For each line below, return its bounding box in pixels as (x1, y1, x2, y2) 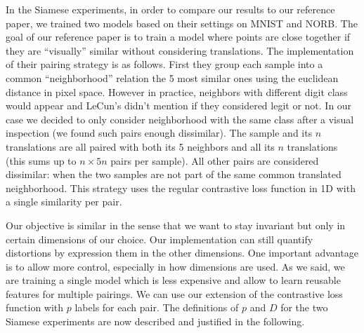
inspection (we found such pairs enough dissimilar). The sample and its (6, 125, 313, 140)
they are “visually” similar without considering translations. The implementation (6, 43, 354, 57)
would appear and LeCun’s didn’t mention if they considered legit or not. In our (6, 98, 352, 113)
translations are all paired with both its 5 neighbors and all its (6, 139, 275, 154)
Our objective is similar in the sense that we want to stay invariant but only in (6, 217, 346, 232)
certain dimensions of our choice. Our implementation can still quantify (6, 231, 313, 246)
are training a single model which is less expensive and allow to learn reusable (6, 273, 341, 287)
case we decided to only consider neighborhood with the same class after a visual (6, 111, 354, 126)
